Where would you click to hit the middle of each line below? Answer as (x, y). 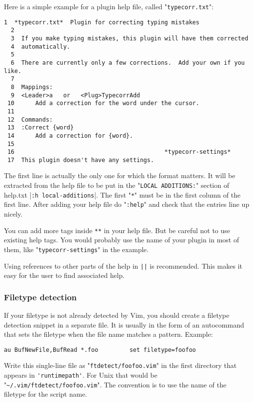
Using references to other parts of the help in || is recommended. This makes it (123, 265)
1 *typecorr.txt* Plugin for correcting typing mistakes (102, 22)
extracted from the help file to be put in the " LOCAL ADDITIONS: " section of (117, 185)
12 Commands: (30, 119)
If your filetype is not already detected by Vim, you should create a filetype (117, 315)
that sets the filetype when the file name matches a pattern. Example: (108, 334)
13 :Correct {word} (41, 128)
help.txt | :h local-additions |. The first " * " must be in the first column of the (122, 194)
